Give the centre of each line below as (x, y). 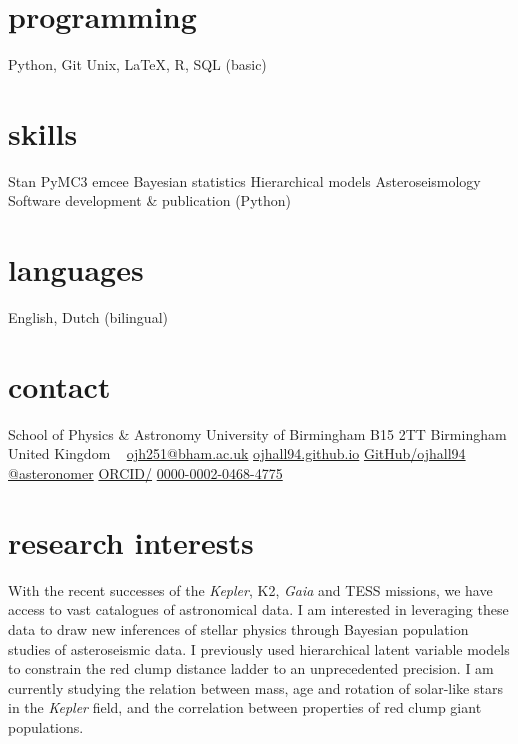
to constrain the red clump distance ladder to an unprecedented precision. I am (251, 668)
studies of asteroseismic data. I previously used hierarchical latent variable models (259, 648)
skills (43, 132)
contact (59, 385)
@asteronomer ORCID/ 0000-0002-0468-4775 (145, 473)
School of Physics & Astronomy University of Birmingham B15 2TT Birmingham (257, 433)
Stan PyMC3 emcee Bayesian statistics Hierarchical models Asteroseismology (244, 180)
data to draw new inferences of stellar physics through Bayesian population (238, 628)
